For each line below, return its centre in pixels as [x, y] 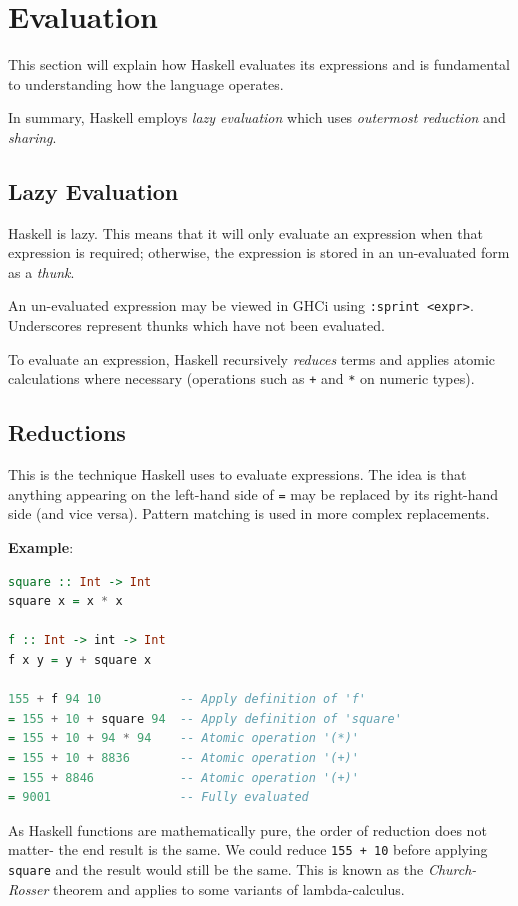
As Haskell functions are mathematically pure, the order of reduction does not [247, 829]
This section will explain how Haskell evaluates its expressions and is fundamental [259, 64]
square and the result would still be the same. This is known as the [216, 869]
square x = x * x [65, 601]
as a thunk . [41, 271]
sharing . [32, 136]
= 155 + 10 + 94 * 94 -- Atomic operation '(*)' [183, 738]
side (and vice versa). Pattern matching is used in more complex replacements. [249, 513]
